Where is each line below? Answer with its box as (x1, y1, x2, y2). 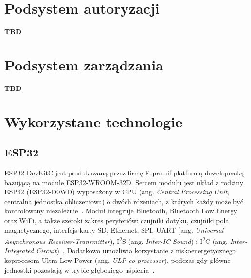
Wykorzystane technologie (4, 111, 183, 131)
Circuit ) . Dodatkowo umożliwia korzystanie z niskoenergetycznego (36, 245, 236, 256)
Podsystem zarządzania (4, 54, 163, 74)
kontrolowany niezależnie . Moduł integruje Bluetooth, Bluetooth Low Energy (4, 206, 237, 216)
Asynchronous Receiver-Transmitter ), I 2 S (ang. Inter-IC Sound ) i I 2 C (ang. (4, 235, 228, 246)
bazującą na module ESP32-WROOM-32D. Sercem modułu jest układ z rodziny (4, 177, 244, 187)
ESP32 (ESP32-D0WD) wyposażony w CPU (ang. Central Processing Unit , (4, 187, 229, 197)
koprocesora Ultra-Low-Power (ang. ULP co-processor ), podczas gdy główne (4, 255, 231, 265)
